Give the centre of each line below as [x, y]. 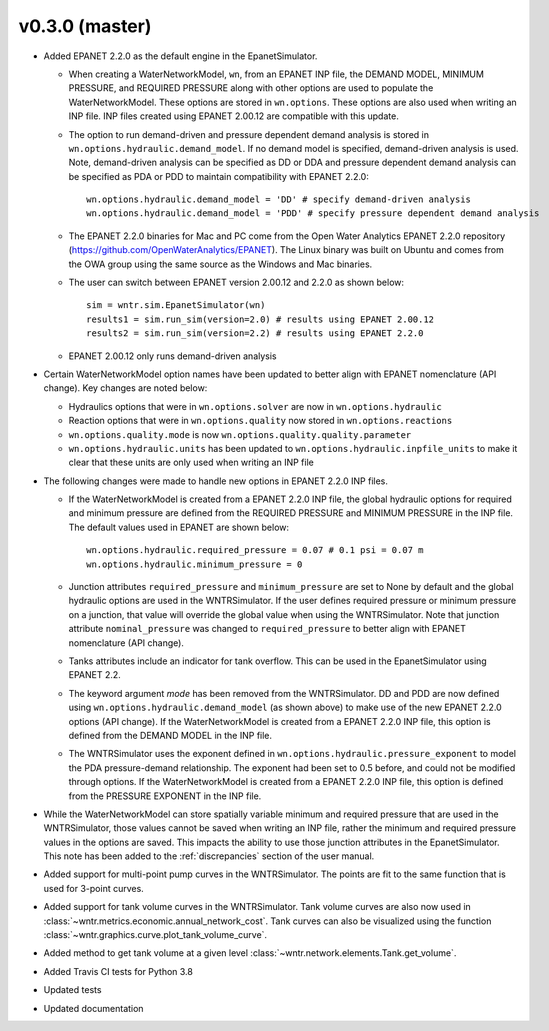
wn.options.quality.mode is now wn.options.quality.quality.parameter [240, 434]
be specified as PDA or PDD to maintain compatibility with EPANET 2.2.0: [218, 176]
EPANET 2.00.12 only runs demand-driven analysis [172, 356]
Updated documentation [93, 1008]
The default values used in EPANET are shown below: [179, 527]
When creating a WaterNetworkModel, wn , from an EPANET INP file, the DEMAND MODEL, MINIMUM [276, 74]
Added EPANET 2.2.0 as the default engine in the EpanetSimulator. [180, 56]
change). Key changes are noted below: [125, 388]
